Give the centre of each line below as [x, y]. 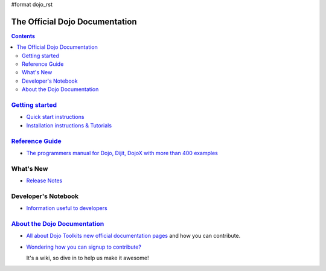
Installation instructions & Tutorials [69, 125]
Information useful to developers [67, 208]
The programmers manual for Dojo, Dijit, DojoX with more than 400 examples [122, 153]
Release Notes [44, 180]
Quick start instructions [55, 117]
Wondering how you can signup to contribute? [84, 247]
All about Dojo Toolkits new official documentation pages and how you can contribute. [133, 236]
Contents [23, 36]
